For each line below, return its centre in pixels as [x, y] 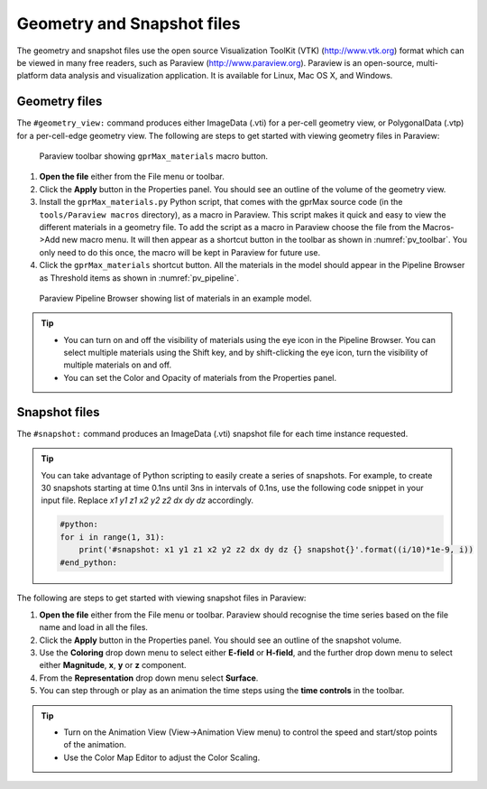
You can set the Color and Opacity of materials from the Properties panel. [200, 377]
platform [32, 76]
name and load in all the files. [94, 627]
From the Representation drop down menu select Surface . [149, 678]
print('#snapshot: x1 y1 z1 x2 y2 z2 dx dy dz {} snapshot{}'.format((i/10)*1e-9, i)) [276, 550]
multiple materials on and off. [117, 365]
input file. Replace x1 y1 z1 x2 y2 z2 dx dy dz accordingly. [147, 500]
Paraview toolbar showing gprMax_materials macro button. [154, 156]
